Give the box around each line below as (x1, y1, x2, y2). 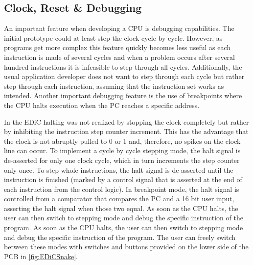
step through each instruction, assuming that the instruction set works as (4, 80, 224, 91)
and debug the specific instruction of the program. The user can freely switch (4, 232, 236, 242)
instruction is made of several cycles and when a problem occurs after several (4, 52, 235, 62)
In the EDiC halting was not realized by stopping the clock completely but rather (4, 116, 249, 127)
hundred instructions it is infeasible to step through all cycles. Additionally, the (4, 61, 242, 72)
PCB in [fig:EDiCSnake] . (4, 251, 78, 261)
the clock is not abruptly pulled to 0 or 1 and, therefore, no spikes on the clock (4, 135, 241, 146)
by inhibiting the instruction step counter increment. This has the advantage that (4, 126, 249, 136)
